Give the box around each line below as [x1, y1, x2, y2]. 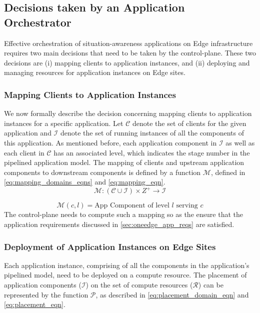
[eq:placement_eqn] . [4, 299, 65, 309]
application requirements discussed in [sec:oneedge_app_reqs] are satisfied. [4, 219, 234, 229]
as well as [225, 137, 255, 147]
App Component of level [94, 202, 169, 209]
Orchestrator [4, 14, 71, 29]
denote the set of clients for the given [132, 117, 246, 128]
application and [4, 127, 51, 138]
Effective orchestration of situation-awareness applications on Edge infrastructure [4, 37, 253, 48]
